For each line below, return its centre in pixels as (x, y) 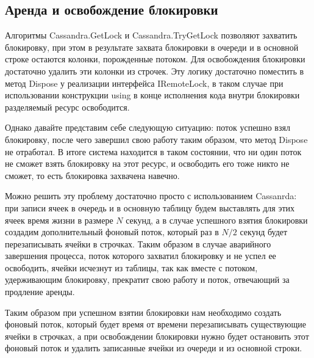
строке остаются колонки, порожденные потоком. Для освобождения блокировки (155, 59)
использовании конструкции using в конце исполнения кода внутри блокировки (152, 95)
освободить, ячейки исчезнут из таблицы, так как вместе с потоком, (131, 267)
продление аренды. (40, 292)
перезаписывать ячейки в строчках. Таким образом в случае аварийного (138, 243)
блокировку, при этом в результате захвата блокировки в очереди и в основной (152, 47)
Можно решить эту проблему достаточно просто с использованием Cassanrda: (151, 196)
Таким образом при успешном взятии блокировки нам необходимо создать (143, 312)
